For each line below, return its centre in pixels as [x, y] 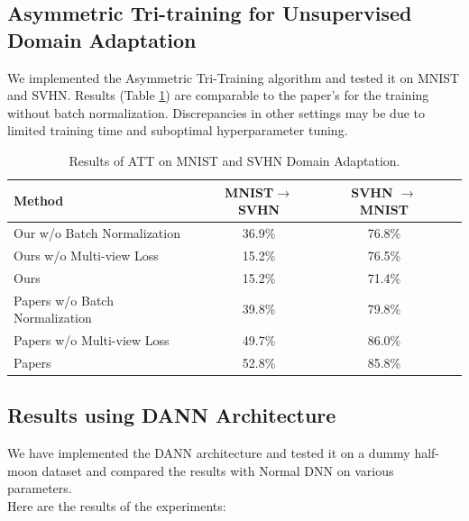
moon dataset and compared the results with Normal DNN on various [201, 470]
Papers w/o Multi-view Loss [92, 339]
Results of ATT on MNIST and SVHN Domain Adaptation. [234, 160]
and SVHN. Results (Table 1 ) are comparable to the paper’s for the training [218, 95]
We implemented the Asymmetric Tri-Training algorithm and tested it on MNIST [234, 77]
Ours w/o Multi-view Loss [86, 255]
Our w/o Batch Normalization [97, 233]
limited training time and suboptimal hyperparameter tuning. [178, 130]
